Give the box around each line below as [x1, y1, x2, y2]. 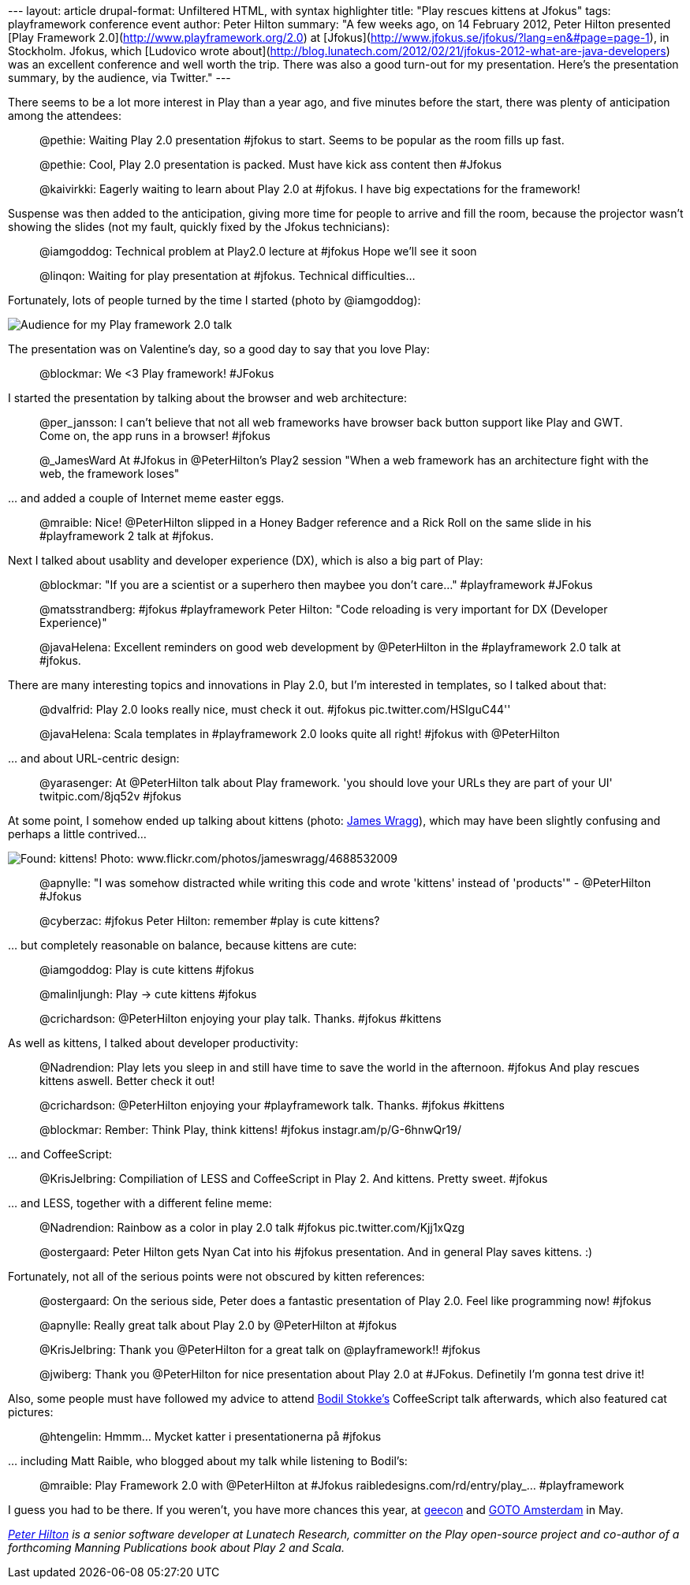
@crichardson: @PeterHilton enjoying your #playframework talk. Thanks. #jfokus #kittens [39, 1098, 505, 1112]
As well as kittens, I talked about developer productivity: [8, 1036, 299, 1050]
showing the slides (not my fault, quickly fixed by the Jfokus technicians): [8, 220, 390, 233]
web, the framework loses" [39, 467, 180, 480]
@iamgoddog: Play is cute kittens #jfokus [39, 963, 255, 976]
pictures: [8, 1405, 54, 1419]
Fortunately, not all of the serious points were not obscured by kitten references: [8, 1270, 425, 1283]
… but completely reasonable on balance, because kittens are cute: [8, 938, 357, 952]
